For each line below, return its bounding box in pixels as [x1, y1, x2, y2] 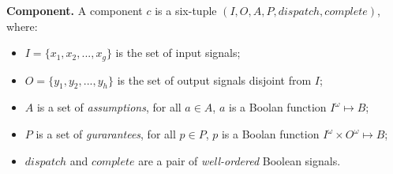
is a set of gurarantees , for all [36, 126, 176, 142]
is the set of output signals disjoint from [117, 71, 312, 88]
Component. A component [6, 2, 143, 18]
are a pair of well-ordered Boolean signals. [138, 152, 341, 168]
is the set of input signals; [115, 44, 241, 61]
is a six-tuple [155, 2, 217, 18]
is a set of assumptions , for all [36, 99, 182, 115]
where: [6, 17, 38, 34]
